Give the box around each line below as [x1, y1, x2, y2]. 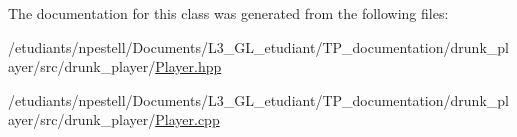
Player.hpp [155, 56, 222, 77]
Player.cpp [155, 109, 220, 130]
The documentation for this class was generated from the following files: [8, 3, 449, 23]
